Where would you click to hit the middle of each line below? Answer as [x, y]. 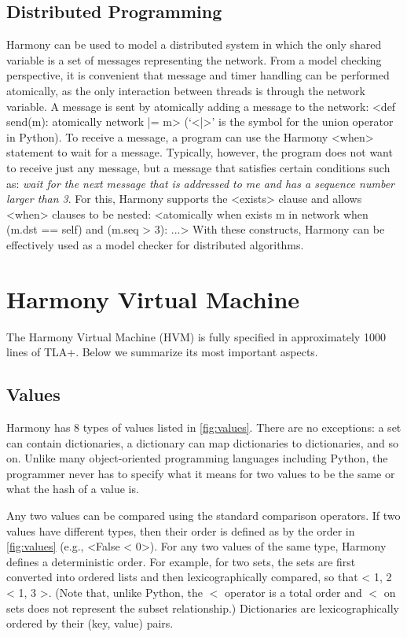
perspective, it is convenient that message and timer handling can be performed [198, 75]
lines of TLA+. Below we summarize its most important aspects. [162, 352]
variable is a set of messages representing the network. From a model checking [194, 59]
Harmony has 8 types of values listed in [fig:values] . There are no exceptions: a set [204, 427]
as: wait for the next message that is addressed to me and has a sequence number [200, 183]
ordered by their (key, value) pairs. [90, 623]
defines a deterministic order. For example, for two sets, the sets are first [181, 561]
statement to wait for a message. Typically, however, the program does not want [200, 152]
